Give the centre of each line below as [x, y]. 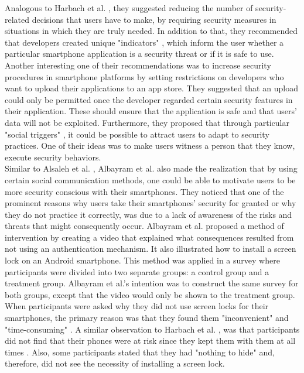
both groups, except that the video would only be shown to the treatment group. [150, 294]
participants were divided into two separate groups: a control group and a [137, 271]
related [17, 19]
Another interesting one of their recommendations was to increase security [138, 65]
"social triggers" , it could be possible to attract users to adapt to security [137, 134]
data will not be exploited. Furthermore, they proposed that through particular [147, 122]
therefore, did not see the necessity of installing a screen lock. [115, 363]
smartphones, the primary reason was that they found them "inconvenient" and [147, 318]
